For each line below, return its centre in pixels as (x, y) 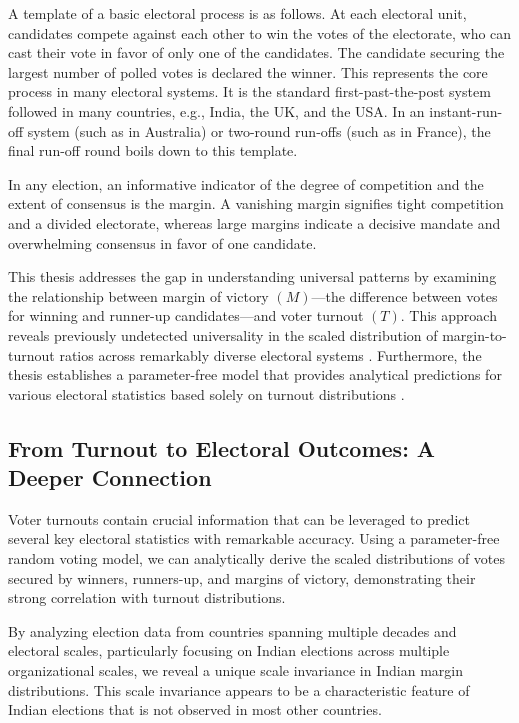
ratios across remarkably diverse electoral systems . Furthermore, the (270, 354)
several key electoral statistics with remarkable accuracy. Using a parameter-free (254, 538)
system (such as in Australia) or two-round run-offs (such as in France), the (259, 130)
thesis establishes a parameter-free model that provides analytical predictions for (255, 374)
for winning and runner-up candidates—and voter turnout (186, 315)
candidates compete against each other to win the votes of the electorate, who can (260, 32)
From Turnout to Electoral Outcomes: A (222, 447)
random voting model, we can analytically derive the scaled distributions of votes (257, 558)
